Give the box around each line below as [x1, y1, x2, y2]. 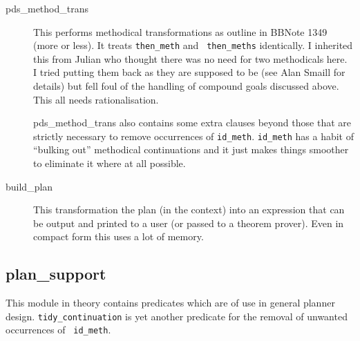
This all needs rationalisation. [33, 92, 159, 106]
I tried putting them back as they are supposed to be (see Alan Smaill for [33, 65, 345, 79]
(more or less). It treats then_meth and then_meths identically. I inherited [33, 38, 353, 52]
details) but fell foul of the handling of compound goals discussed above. [33, 79, 339, 93]
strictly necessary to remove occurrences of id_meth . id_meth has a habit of [33, 128, 354, 143]
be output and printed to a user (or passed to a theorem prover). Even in [33, 215, 344, 230]
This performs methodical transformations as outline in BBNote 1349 [33, 24, 328, 39]
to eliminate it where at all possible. [33, 156, 186, 170]
